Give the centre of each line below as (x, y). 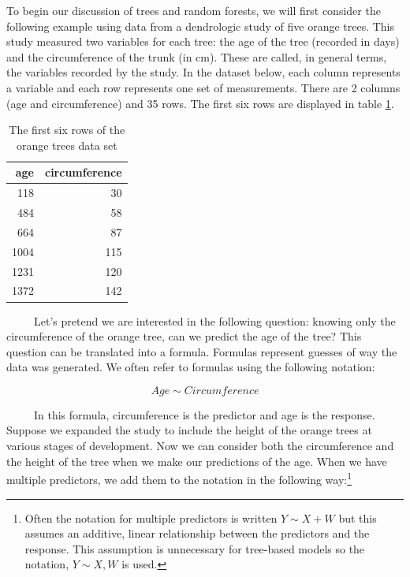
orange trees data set (67, 145)
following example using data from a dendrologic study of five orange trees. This (201, 26)
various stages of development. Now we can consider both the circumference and (200, 446)
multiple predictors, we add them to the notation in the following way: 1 (179, 478)
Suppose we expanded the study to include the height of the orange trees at (189, 430)
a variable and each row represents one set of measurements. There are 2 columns (203, 87)
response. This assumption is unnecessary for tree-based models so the (195, 548)
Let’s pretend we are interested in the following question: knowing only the (214, 320)
